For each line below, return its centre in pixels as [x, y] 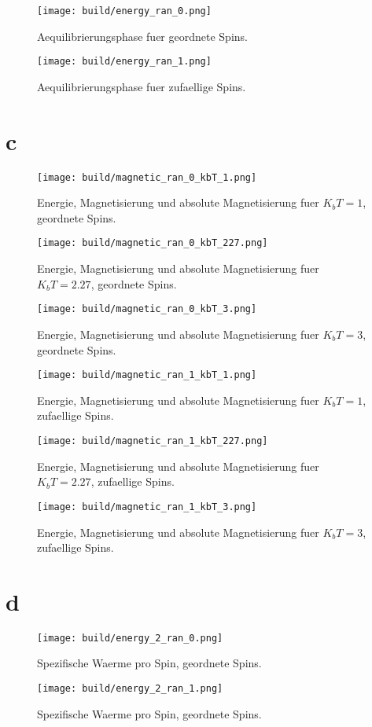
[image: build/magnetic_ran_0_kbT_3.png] [147, 309]
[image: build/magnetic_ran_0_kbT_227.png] [153, 243]
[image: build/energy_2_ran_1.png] [130, 689]
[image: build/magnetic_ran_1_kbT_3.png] [147, 507]
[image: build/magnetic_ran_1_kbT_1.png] [147, 375]
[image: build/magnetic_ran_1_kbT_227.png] [153, 441]
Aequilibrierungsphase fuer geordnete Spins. [142, 36]
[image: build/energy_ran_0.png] [124, 11]
